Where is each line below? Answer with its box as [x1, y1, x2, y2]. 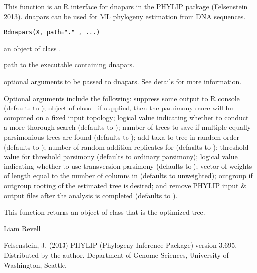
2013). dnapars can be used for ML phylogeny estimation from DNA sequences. [4, 11, 246, 21]
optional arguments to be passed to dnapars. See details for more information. [4, 76, 242, 87]
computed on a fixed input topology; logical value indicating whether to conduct [4, 112, 249, 122]
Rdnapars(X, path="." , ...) [4, 29, 100, 36]
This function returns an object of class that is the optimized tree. [4, 207, 205, 217]
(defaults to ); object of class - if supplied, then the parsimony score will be [4, 103, 233, 113]
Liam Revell [4, 223, 41, 233]
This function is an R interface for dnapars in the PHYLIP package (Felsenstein [4, 1, 248, 11]
